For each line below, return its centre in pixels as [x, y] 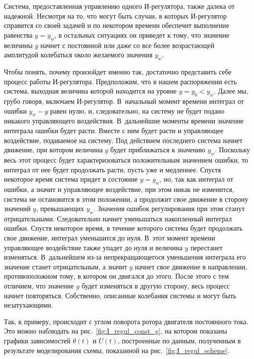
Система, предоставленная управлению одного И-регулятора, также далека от [119, 6]
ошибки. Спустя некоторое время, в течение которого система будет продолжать [123, 228]
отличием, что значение [39, 286]
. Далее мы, [231, 91]
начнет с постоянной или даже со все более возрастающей [127, 45]
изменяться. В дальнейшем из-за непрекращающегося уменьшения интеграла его [125, 257]
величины [18, 45]
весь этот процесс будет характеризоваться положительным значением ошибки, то [126, 159]
